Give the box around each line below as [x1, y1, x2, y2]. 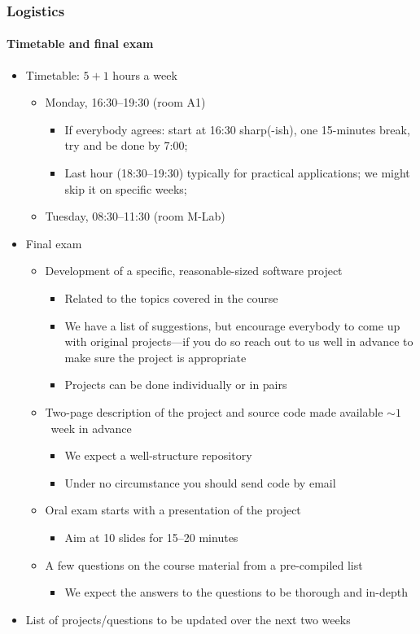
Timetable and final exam [7, 35, 154, 52]
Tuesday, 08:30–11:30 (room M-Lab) [45, 208, 225, 225]
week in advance [50, 419, 132, 436]
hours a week [112, 66, 177, 83]
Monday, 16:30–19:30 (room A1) [45, 94, 206, 111]
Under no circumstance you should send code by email [64, 474, 336, 491]
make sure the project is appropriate [64, 348, 247, 365]
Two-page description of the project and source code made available [45, 403, 383, 420]
